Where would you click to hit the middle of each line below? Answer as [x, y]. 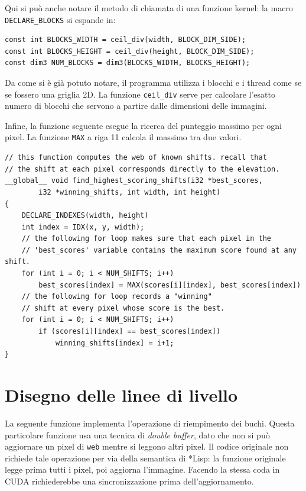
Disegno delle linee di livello [121, 395]
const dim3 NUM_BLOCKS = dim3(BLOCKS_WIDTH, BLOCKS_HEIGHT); [128, 63]
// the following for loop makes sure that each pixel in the [147, 239]
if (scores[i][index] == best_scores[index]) [130, 332]
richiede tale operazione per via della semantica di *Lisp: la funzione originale [145, 458]
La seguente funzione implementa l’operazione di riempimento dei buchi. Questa [150, 423]
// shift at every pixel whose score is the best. [123, 308]
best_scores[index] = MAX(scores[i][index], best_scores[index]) [170, 285]
